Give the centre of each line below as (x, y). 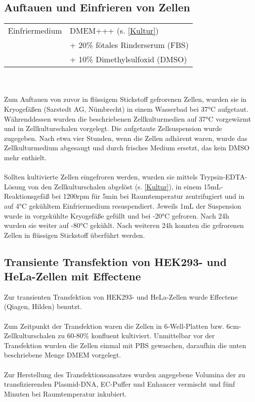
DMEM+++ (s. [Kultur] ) (114, 31)
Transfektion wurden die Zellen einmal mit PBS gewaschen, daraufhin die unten (125, 345)
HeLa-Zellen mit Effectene (72, 276)
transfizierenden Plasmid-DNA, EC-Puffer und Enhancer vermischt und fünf (120, 384)
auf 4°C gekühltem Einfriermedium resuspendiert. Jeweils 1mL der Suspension (123, 205)
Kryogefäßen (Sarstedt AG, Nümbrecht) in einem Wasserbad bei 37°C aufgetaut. (126, 109)
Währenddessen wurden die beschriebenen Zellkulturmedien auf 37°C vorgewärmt (128, 118)
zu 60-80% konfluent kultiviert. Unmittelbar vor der (136, 335)
